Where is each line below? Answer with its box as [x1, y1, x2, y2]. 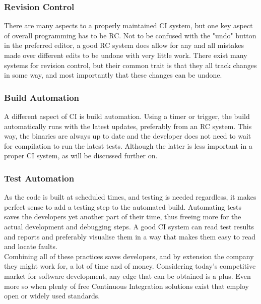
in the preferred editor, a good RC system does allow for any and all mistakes [4, 40, 244, 50]
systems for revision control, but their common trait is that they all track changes [4, 59, 257, 70]
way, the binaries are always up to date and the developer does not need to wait [4, 131, 251, 141]
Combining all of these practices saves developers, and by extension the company [4, 251, 254, 261]
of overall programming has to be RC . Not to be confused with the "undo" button [4, 30, 256, 40]
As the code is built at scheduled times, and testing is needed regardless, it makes [4, 192, 256, 202]
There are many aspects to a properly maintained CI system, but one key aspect [4, 20, 253, 31]
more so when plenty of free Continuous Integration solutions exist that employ [4, 280, 249, 291]
